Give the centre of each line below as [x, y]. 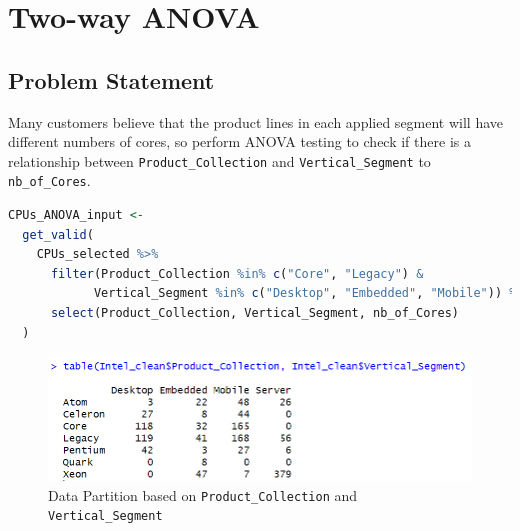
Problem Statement [111, 79]
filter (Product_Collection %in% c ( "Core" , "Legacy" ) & [237, 273]
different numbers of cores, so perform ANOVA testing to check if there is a [239, 141]
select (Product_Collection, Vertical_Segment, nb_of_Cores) [255, 313]
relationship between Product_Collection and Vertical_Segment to [219, 160]
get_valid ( [58, 234]
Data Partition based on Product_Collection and [203, 494]
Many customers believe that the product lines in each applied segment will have [256, 121]
